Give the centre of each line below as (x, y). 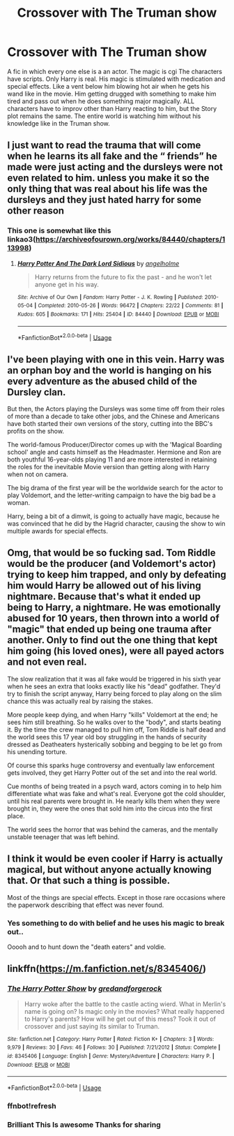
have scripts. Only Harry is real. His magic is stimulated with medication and (116, 79)
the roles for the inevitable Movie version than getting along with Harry (109, 467)
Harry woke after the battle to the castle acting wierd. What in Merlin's (125, 1004)
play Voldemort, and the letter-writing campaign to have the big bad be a (111, 495)
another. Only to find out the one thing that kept (112, 640)
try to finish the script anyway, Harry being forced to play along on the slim (115, 693)
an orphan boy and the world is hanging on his (110, 370)
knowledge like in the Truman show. (58, 123)
